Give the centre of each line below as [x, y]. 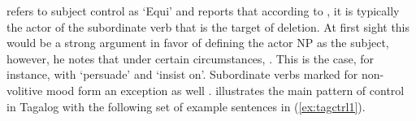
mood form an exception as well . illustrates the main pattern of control [225, 90]
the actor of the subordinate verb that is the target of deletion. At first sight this [208, 26]
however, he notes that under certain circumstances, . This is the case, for [191, 58]
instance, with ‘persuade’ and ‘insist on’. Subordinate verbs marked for [182, 74]
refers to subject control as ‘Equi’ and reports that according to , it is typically [203, 11]
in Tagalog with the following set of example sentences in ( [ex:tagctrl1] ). [186, 106]
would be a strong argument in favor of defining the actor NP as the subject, [198, 43]
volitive [25, 90]
